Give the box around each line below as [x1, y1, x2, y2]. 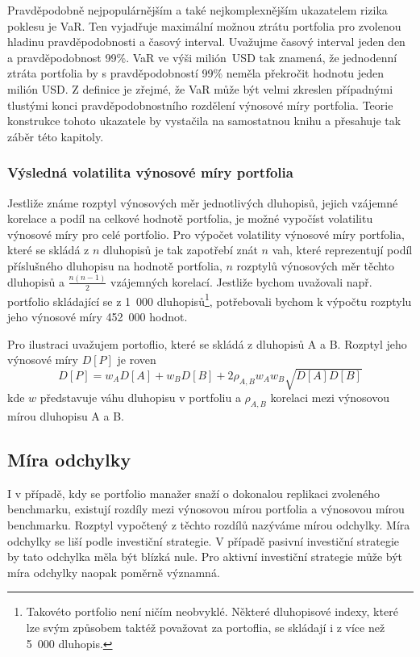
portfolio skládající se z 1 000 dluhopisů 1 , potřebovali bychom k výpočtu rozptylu [7, 290, 412, 309]
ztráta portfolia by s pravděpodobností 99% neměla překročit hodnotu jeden [7, 65, 385, 82]
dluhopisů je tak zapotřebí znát [103, 241, 258, 258]
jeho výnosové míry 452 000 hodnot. [7, 308, 188, 324]
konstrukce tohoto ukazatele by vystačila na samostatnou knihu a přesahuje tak [7, 112, 401, 129]
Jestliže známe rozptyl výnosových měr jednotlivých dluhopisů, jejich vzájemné [7, 194, 398, 211]
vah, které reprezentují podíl [272, 241, 413, 258]
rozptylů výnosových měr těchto [236, 257, 394, 274]
